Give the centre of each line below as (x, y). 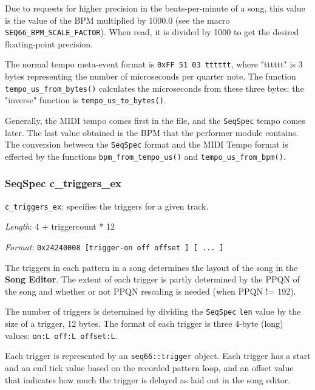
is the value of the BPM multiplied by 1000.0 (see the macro (117, 20)
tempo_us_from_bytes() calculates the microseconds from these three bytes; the (154, 88)
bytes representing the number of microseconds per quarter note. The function (151, 76)
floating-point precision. (49, 43)
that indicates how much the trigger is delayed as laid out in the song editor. (148, 379)
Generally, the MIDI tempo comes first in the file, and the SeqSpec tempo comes (155, 120)
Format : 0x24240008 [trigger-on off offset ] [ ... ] (114, 247)
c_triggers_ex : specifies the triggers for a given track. (107, 206)
